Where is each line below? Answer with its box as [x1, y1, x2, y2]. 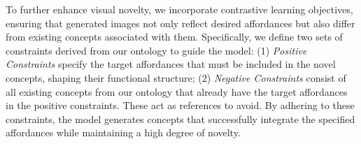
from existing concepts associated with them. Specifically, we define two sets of [6, 29, 343, 44]
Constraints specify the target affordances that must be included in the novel [6, 57, 336, 71]
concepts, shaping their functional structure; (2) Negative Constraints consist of [6, 70, 346, 85]
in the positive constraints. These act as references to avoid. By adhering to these [6, 98, 355, 113]
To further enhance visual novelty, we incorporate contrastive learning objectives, [6, 2, 353, 16]
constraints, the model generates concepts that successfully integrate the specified [6, 111, 355, 126]
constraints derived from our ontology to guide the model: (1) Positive [6, 43, 307, 57]
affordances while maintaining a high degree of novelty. [6, 125, 241, 140]
